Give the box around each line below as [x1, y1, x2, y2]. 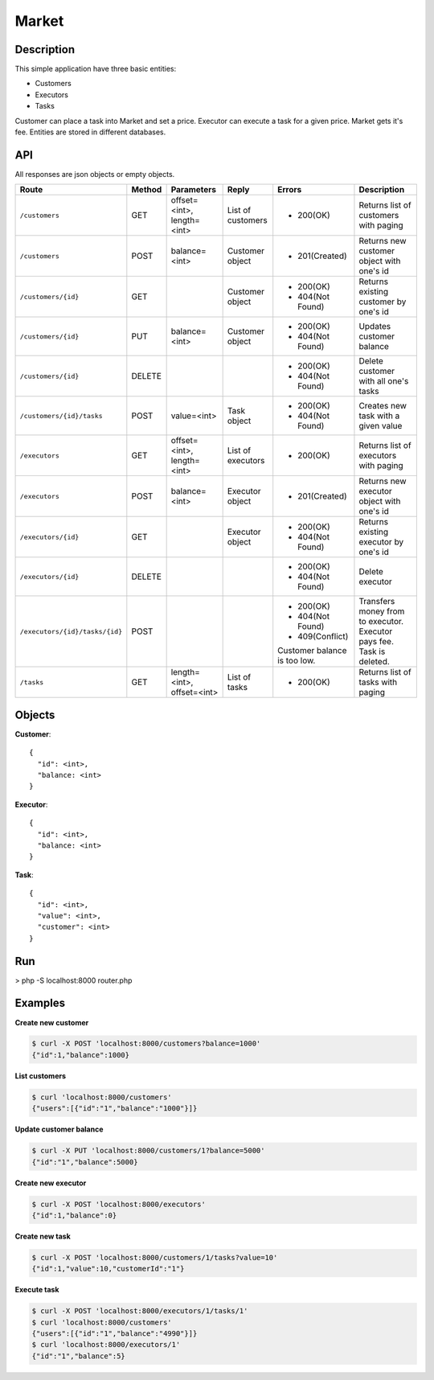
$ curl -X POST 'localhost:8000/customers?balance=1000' [31, 1039, 261, 1049]
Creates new [358, 400, 407, 412]
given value [358, 421, 403, 432]
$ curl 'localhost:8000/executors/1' [31, 1340, 181, 1349]
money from [358, 606, 405, 617]
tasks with [358, 676, 398, 688]
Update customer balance [14, 1124, 104, 1134]
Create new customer [14, 1017, 89, 1027]
